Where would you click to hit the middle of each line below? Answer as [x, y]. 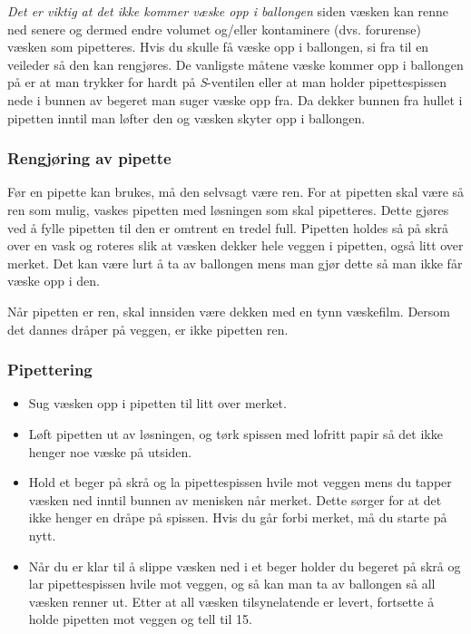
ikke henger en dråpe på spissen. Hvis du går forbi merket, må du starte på [238, 517]
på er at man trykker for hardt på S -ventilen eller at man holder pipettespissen [227, 82]
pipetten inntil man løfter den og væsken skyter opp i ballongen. [186, 117]
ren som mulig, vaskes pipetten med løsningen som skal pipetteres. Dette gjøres [228, 209]
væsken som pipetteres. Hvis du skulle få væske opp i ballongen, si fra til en [218, 47]
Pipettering [50, 370]
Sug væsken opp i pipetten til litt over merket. [157, 403]
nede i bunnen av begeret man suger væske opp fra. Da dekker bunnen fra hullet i [235, 99]
